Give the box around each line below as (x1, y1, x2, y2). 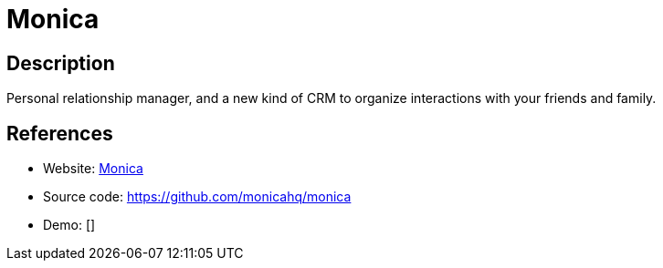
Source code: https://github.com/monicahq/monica (43, 189, 352, 205)
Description (6, 51, 115, 75)
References (6, 121, 113, 145)
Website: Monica (43, 160, 143, 177)
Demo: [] (43, 217, 96, 233)
